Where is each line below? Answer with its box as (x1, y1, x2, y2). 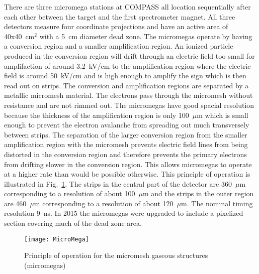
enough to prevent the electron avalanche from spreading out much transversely (4, 119, 249, 130)
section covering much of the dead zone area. (4, 218, 142, 228)
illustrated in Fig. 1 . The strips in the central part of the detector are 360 (4, 178, 232, 189)
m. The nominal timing (181, 198, 253, 208)
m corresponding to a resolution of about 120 (34, 198, 174, 208)
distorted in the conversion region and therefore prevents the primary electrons (4, 149, 247, 159)
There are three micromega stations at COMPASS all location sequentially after (4, 2, 251, 12)
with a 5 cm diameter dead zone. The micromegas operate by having (39, 31, 252, 41)
